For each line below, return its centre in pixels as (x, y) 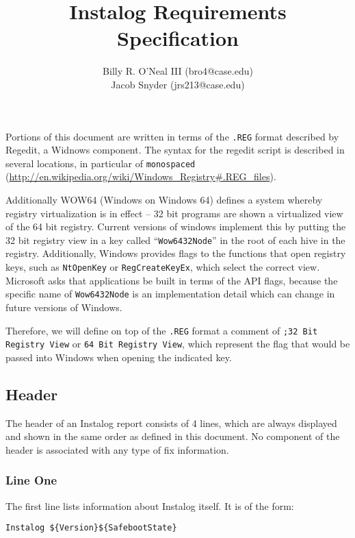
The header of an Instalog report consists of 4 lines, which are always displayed (171, 423)
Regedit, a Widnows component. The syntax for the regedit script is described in (175, 150)
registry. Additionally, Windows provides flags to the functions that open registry (176, 253)
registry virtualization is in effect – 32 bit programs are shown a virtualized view (174, 213)
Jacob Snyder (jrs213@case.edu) (178, 84)
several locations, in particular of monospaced (101, 163)
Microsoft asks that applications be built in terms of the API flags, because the (172, 280)
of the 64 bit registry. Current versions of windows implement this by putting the (176, 227)
